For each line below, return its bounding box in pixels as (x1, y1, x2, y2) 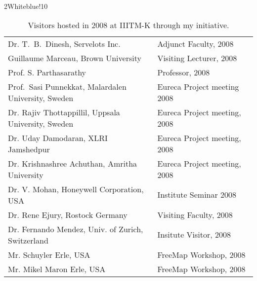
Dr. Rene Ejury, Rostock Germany (8, 209, 128, 220)
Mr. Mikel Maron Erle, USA (8, 263, 106, 275)
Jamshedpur (8, 143, 50, 155)
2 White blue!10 (4, 1, 48, 11)
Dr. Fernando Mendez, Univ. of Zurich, (8, 223, 143, 235)
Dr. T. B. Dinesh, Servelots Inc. (8, 37, 121, 49)
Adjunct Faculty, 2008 (157, 37, 234, 49)
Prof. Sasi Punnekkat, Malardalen (8, 80, 127, 92)
